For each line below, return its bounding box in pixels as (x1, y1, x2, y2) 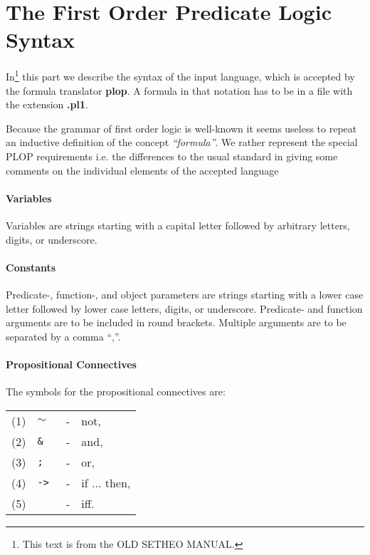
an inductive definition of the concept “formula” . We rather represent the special (6, 135, 358, 150)
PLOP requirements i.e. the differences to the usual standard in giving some (6, 148, 338, 163)
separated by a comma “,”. (6, 328, 121, 343)
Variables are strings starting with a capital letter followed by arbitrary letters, (6, 217, 350, 232)
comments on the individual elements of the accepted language (6, 162, 279, 177)
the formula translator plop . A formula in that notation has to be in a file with (6, 83, 353, 98)
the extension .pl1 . (6, 97, 88, 112)
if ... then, (81, 474, 131, 491)
